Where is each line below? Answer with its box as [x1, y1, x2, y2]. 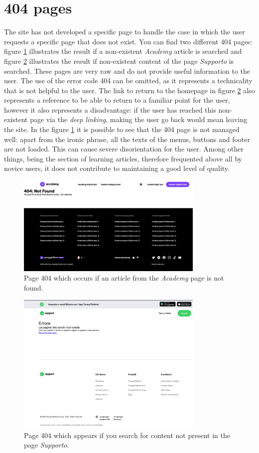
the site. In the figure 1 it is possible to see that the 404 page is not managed [4, 124, 240, 135]
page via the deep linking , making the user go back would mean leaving [30, 114, 248, 125]
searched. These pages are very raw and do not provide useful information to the [4, 65, 251, 76]
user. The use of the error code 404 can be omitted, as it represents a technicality [4, 75, 253, 86]
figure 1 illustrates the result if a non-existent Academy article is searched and [4, 46, 242, 56]
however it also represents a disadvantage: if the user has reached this [4, 104, 216, 115]
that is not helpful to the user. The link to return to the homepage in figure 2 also [4, 85, 255, 95]
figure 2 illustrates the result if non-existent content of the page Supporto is [4, 55, 234, 66]
